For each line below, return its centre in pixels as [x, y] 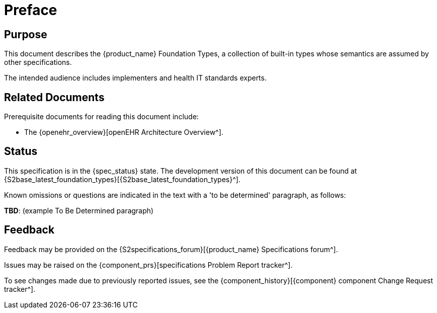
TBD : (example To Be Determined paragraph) [79, 210]
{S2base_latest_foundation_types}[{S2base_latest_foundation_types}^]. [122, 179]
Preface [31, 10]
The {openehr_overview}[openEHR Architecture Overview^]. [124, 132]
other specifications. [38, 62]
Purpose [26, 34]
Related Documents [54, 97]
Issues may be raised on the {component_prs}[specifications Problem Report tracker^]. [148, 265]
